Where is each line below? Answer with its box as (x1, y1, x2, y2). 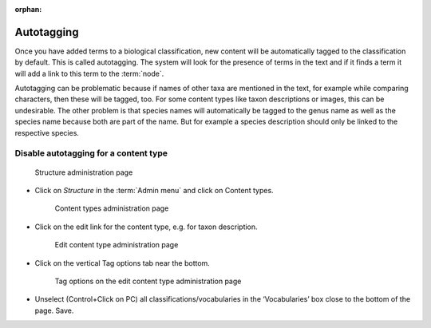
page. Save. (34, 306, 74, 315)
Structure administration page (34, 168, 133, 177)
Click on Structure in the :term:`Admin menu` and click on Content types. (34, 185, 275, 195)
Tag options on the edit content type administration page (54, 276, 242, 286)
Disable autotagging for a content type (14, 148, 168, 159)
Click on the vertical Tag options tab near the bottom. (34, 258, 211, 267)
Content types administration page (54, 204, 169, 213)
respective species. (14, 128, 80, 137)
